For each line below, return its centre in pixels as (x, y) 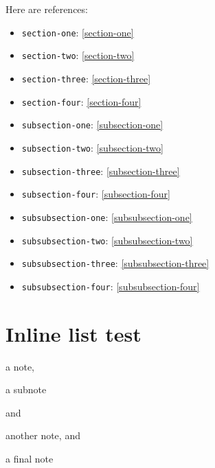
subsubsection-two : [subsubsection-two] (107, 240)
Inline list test (73, 333)
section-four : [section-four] (81, 101)
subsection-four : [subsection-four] (96, 194)
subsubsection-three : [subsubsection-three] (115, 263)
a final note (30, 458)
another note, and (43, 435)
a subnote (26, 389)
